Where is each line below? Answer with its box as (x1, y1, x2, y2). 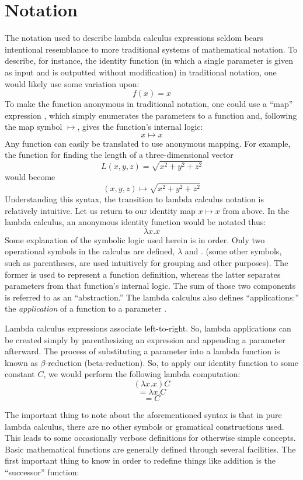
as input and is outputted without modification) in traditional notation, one (5, 65, 277, 78)
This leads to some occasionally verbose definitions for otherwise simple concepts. (5, 431, 296, 444)
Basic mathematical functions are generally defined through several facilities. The (5, 443, 296, 455)
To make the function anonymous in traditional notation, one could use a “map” (5, 98, 293, 110)
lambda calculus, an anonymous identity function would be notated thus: (5, 216, 266, 228)
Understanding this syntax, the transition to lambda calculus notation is (5, 193, 264, 205)
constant (5, 368, 35, 380)
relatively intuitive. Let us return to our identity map (5, 204, 196, 216)
